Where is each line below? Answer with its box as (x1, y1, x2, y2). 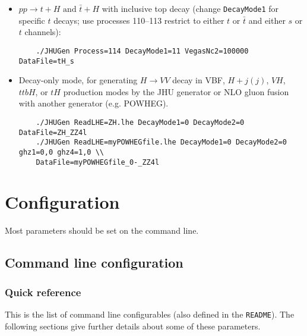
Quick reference (5, 284, 81, 299)
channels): (24, 26, 61, 38)
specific (18, 14, 45, 26)
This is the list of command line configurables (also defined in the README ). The (5, 307, 295, 320)
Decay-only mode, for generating (18, 74, 138, 86)
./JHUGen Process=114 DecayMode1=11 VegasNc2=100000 (36, 46, 249, 55)
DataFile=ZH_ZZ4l (18, 128, 87, 137)
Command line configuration (5, 253, 183, 272)
